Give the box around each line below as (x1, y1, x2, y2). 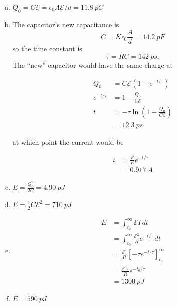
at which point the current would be (12, 136, 124, 147)
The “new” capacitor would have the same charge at (12, 60, 173, 70)
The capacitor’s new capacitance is (12, 19, 119, 29)
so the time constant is (12, 43, 82, 54)
